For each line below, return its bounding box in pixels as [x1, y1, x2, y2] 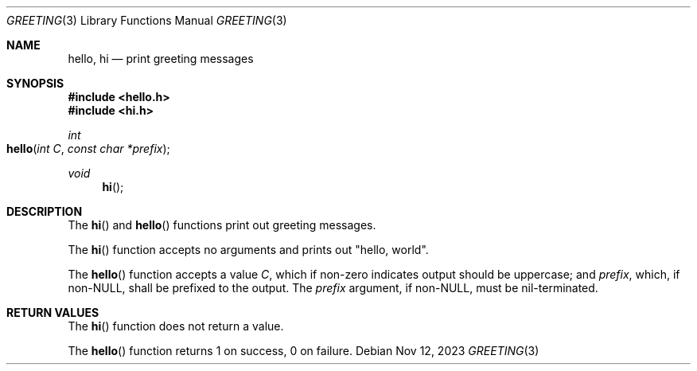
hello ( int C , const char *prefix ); [6, 142, 170, 155]
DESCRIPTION [6, 205, 83, 218]
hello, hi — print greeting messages [68, 52, 254, 65]
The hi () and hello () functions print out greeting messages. [68, 218, 376, 232]
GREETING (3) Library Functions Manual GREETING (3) [6, 14, 287, 27]
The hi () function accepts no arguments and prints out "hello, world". [68, 243, 429, 256]
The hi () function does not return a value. [68, 319, 284, 333]
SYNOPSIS [6, 76, 64, 90]
